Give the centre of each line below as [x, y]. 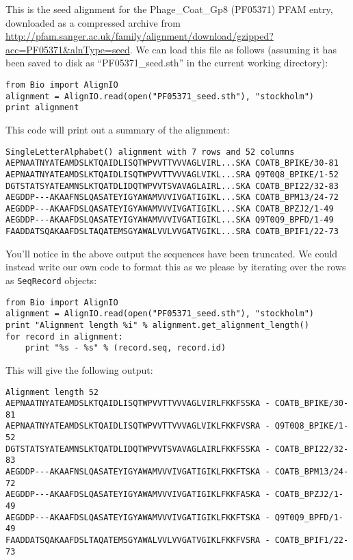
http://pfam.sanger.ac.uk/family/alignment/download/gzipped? [140, 36]
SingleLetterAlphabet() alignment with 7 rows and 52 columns [150, 152]
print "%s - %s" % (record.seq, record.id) [126, 348]
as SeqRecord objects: [51, 280]
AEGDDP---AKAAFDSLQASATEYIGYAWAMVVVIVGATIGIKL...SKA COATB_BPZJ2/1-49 [170, 208]
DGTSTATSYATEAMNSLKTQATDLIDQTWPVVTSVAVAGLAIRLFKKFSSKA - [138, 449]
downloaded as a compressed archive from [93, 22]
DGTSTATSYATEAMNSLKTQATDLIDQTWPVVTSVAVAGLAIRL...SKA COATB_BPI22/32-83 [172, 186]
